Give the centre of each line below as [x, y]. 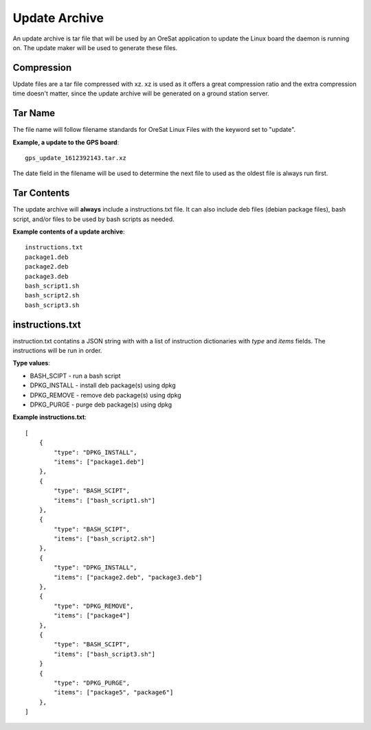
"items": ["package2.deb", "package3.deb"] [128, 577]
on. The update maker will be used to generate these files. [95, 47]
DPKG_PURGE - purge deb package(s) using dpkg [101, 404]
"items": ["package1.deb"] [99, 461]
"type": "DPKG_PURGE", [92, 683]
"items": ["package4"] [92, 616]
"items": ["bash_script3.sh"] [105, 654]
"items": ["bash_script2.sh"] [105, 539]
